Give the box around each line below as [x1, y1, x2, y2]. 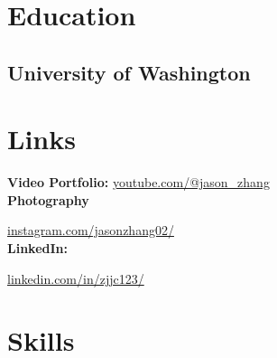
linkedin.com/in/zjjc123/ [7, 268, 144, 287]
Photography [7, 190, 89, 209]
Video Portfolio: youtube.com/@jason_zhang [7, 173, 270, 192]
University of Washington [7, 58, 251, 86]
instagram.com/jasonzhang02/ [7, 221, 174, 240]
